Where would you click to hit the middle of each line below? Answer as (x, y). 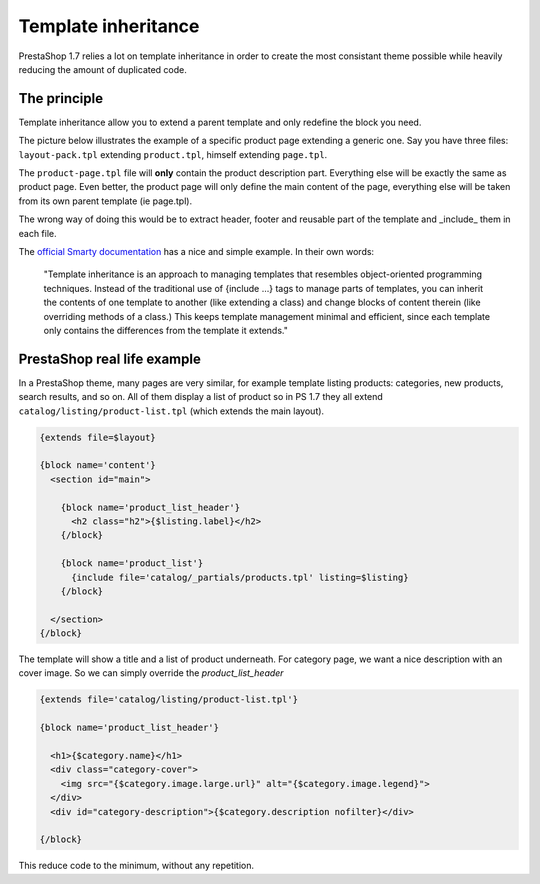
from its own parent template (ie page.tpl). (105, 201)
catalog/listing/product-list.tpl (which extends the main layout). (171, 411)
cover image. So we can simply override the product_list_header (151, 673)
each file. (37, 233)
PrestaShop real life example (110, 358)
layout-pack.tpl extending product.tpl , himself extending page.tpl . (173, 154)
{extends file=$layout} (98, 437)
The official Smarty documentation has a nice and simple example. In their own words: (196, 251)
